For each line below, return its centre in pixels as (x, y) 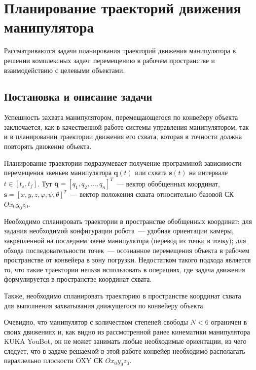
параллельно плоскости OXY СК (54, 360)
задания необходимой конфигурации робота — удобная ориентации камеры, (119, 231)
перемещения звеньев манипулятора (58, 172)
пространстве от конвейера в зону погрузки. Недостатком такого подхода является (128, 260)
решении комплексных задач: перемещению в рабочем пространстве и (110, 60)
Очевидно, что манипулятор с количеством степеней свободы (96, 322)
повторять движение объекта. (48, 146)
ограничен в (229, 322)
